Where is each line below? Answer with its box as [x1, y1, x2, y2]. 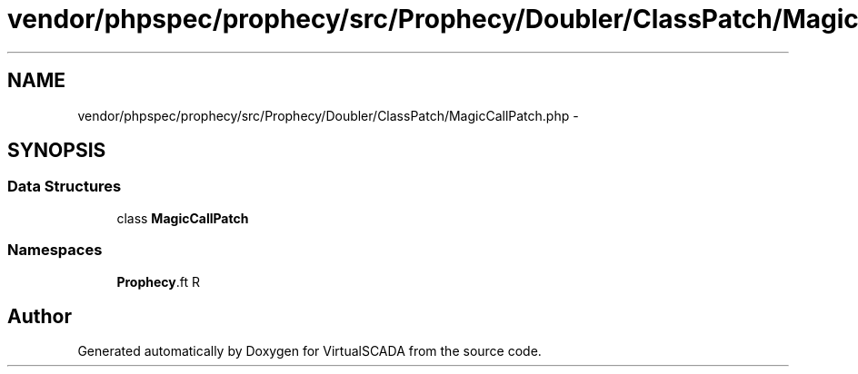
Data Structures [7, 177, 122, 196]
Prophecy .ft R [116, 273, 200, 290]
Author [7, 304, 72, 328]
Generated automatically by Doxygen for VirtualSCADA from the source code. [77, 343, 542, 359]
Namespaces [7, 241, 103, 260]
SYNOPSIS [7, 139, 106, 162]
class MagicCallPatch [116, 210, 249, 226]
